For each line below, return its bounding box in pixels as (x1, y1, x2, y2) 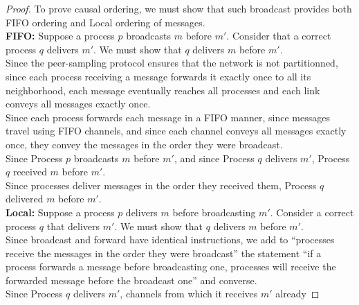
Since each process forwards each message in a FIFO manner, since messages (6, 110, 330, 124)
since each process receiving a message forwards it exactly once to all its (6, 69, 311, 83)
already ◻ (275, 286, 320, 301)
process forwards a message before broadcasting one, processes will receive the (6, 259, 336, 274)
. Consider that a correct (226, 28, 331, 43)
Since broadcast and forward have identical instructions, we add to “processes (6, 232, 335, 247)
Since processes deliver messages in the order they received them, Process (6, 177, 317, 192)
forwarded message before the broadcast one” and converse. (6, 272, 257, 287)
